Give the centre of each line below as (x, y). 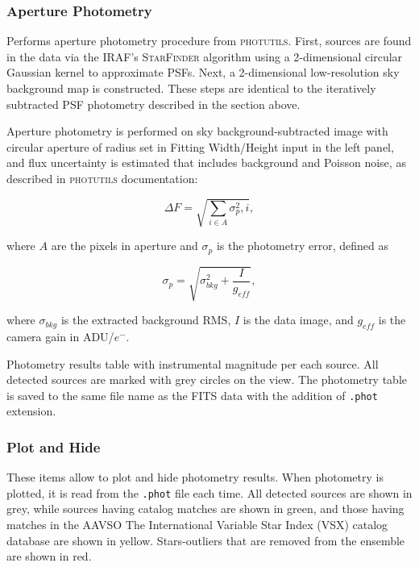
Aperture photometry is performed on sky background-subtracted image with (197, 131)
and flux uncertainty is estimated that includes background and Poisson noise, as (206, 163)
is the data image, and (298, 320)
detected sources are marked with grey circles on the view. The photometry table (207, 379)
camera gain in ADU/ (60, 336)
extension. (31, 411)
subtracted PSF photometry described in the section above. (153, 104)
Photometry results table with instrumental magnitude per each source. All (193, 363)
